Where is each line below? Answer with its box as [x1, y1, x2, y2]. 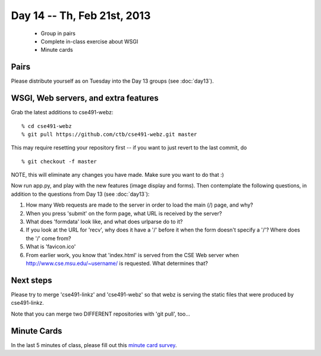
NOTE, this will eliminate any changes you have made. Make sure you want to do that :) [11, 171, 224, 179]
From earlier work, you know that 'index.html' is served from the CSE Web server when [26, 251, 239, 258]
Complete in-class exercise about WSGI [40, 38, 139, 45]
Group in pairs [40, 30, 75, 37]
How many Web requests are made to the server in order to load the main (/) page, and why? [26, 201, 254, 208]
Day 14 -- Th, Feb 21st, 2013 [11, 9, 151, 22]
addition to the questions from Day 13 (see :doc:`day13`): [11, 191, 150, 198]
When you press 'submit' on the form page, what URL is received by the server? [26, 210, 222, 217]
